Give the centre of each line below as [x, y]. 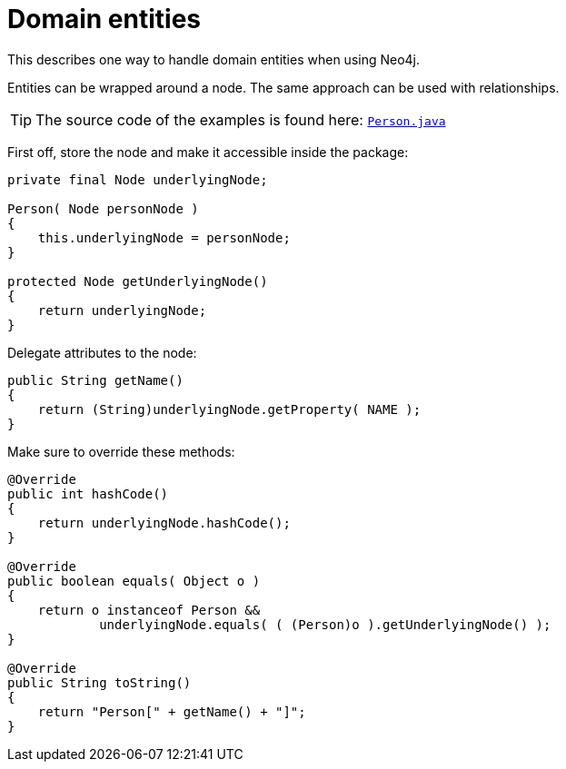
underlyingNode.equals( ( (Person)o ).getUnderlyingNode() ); [325, 624]
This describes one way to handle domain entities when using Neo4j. [214, 59]
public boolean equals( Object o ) [134, 581]
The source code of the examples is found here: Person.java [241, 119]
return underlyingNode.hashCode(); [164, 523]
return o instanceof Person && [149, 610]
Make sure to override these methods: [121, 451]
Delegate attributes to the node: [102, 352]
